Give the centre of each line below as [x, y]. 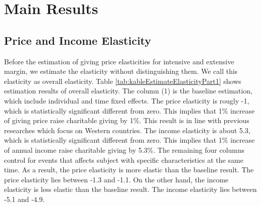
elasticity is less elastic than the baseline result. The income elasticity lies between [130, 189]
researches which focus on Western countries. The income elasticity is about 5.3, [127, 130]
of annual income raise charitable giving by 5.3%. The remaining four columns [124, 149]
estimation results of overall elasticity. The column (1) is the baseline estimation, [128, 91]
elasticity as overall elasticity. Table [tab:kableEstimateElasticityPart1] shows [123, 81]
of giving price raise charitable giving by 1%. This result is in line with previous [127, 120]
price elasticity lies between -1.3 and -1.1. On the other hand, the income [116, 179]
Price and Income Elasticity [78, 40]
